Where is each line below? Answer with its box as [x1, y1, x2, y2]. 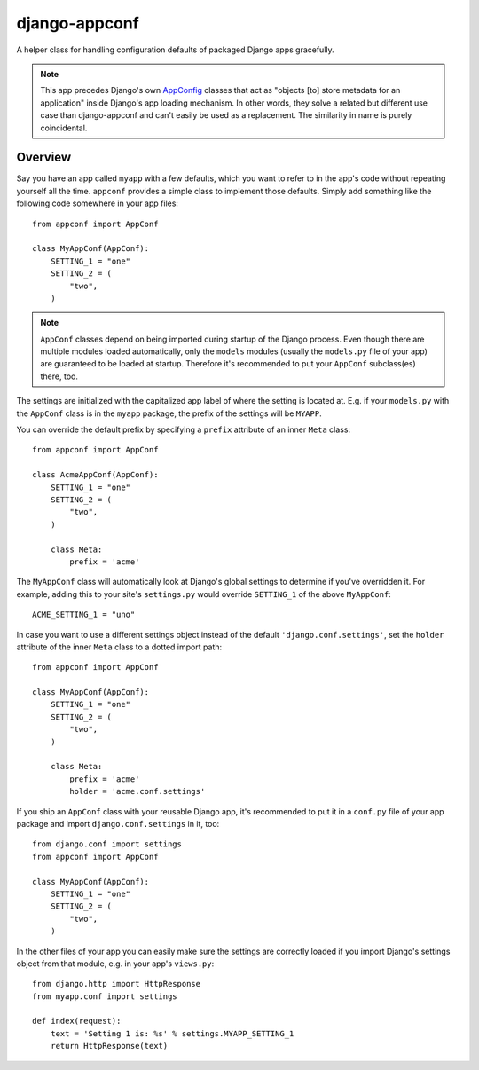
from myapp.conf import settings [32, 991, 177, 1002]
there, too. [40, 371, 79, 382]
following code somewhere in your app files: [16, 198, 179, 208]
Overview [16, 150, 72, 165]
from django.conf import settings [32, 839, 182, 849]
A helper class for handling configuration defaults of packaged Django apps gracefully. [16, 44, 334, 55]
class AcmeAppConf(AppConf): [32, 470, 159, 480]
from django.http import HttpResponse [32, 979, 201, 989]
